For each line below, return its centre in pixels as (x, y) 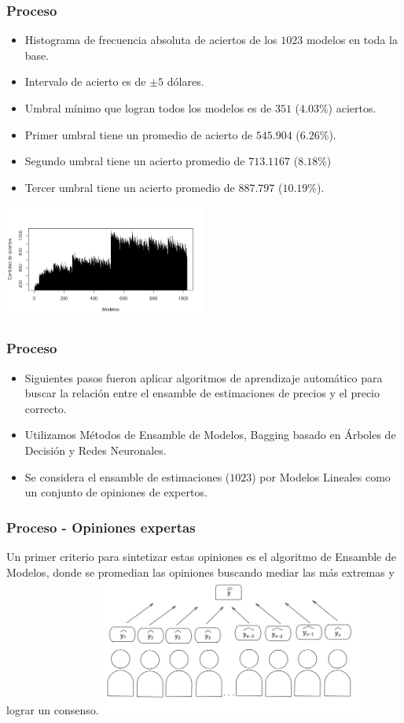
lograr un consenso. (53, 710)
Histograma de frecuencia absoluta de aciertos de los (151, 40)
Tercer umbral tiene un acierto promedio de (130, 187)
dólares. (185, 81)
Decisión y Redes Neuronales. (95, 450)
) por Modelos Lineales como (321, 476)
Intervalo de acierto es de (85, 81)
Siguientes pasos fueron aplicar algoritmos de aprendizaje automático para (204, 377)
